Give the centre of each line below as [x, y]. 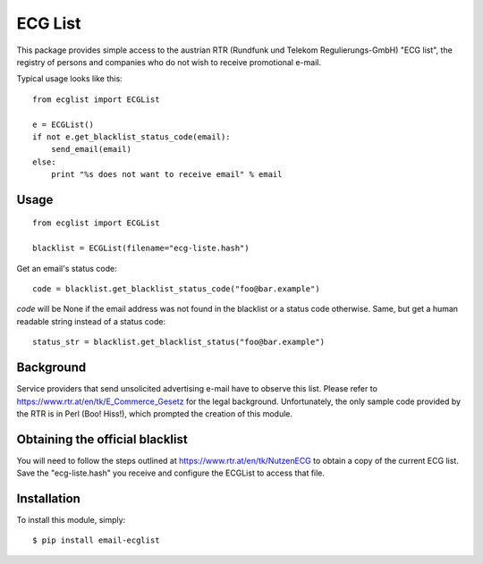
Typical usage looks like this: [69, 79]
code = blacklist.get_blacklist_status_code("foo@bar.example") [177, 289]
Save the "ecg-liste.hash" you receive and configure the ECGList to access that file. [171, 473]
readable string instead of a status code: [91, 321]
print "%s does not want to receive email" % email [166, 175]
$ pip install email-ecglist [96, 540]
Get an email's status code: [67, 268]
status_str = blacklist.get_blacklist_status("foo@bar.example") [179, 342]
